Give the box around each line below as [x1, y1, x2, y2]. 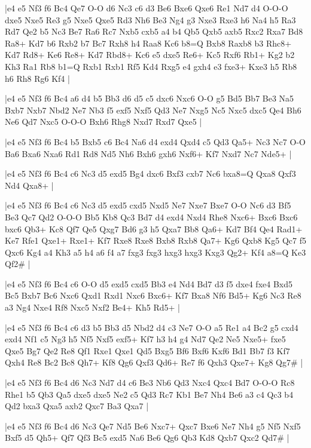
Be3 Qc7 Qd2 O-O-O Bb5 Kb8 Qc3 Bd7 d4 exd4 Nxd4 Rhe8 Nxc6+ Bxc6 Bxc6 [5, 210, 298, 223]
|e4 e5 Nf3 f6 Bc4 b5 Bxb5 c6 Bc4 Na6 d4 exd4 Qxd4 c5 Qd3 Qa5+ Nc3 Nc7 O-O [5, 135, 306, 148]
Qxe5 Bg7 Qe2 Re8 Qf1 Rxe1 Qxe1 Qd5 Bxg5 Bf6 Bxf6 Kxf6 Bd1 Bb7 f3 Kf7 [5, 344, 290, 357]
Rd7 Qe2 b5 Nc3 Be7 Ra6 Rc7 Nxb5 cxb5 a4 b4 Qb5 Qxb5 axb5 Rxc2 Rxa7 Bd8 [5, 25, 303, 38]
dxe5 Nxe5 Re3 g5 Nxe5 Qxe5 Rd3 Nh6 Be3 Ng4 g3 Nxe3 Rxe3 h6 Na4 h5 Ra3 [5, 13, 296, 26]
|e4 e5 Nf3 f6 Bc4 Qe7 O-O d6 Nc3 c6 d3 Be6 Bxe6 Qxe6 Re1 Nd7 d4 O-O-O [5, 2, 288, 14]
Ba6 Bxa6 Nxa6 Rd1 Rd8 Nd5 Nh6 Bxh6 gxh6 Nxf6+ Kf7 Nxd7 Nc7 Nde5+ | [5, 147, 292, 159]
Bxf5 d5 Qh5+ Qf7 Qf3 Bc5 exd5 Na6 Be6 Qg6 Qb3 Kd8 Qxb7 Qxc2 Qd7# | [5, 431, 289, 444]
